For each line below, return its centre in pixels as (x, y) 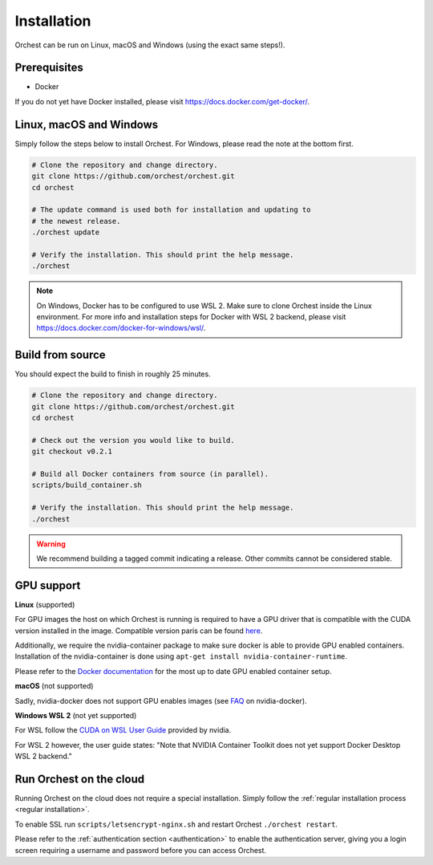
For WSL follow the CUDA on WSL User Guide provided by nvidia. (123, 730)
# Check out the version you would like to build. (134, 440)
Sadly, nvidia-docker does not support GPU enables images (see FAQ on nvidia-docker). (161, 701)
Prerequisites (49, 68)
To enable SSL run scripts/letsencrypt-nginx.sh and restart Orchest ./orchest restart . (176, 824)
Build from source (60, 355)
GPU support (48, 585)
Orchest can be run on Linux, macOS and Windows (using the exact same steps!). (150, 45)
